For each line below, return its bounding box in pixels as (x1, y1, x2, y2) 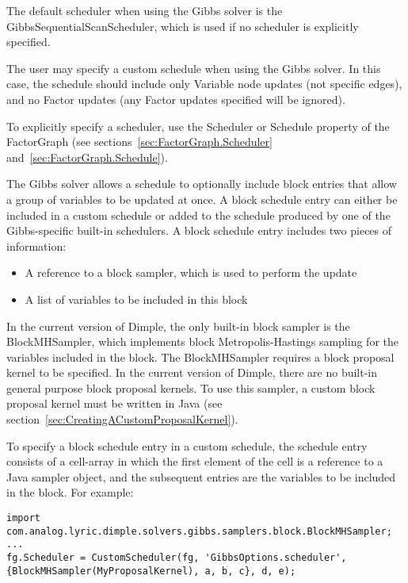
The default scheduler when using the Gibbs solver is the (6, 2, 283, 18)
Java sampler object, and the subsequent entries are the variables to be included (6, 468, 396, 485)
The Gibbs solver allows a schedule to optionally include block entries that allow (6, 175, 397, 192)
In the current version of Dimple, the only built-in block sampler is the (6, 317, 350, 334)
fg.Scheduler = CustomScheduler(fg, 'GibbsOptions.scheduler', (6, 552, 347, 563)
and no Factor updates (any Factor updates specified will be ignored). (6, 90, 345, 107)
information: (6, 237, 67, 254)
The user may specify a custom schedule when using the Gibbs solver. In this (6, 59, 381, 76)
